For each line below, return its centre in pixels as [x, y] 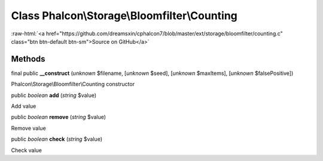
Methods [28, 59]
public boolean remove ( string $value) [59, 117]
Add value [24, 106]
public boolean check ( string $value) [57, 139]
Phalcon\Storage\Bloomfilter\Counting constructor [73, 84]
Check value [26, 150]
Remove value [28, 128]
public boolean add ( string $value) [54, 95]
